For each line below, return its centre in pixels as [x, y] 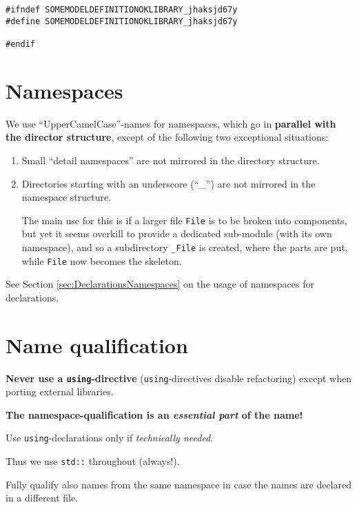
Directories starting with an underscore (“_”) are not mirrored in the [169, 183]
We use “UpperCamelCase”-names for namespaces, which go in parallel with [171, 123]
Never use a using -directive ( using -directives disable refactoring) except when [178, 378]
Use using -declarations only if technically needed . [110, 438]
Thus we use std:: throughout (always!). [93, 461]
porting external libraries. [60, 391]
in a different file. [42, 498]
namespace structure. [67, 197]
